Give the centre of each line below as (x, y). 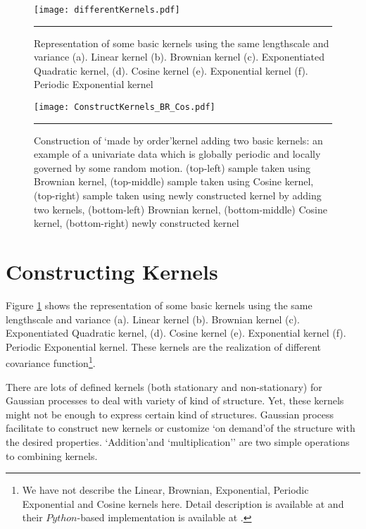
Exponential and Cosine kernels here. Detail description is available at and (183, 503)
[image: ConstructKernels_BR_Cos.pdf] (125, 107)
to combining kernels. (52, 455)
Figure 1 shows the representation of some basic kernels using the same (159, 305)
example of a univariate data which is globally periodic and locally (177, 154)
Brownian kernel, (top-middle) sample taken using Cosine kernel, (174, 181)
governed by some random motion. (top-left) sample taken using (172, 167)
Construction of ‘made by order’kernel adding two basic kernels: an (178, 140)
